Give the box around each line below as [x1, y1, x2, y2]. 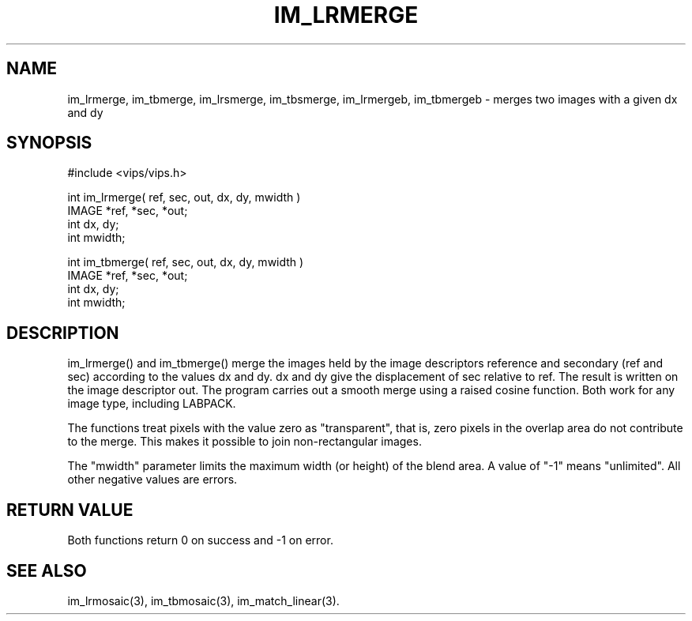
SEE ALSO [6, 560, 87, 581]
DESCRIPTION [6, 322, 119, 343]
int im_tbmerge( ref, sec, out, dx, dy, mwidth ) [67, 255, 304, 269]
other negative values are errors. [67, 472, 238, 487]
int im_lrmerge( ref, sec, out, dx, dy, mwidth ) [67, 190, 301, 205]
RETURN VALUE [6, 499, 134, 520]
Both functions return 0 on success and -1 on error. [67, 533, 333, 548]
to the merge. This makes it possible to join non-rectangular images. [67, 435, 422, 449]
